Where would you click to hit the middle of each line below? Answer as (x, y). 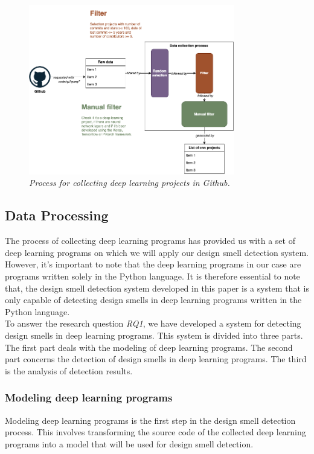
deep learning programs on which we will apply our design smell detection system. (157, 252)
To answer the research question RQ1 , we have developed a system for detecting (153, 323)
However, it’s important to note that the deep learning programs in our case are (153, 264)
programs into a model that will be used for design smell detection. (129, 443)
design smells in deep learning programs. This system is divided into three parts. (154, 335)
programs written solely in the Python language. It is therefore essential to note (152, 276)
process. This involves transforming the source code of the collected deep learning (155, 432)
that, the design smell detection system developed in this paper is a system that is (157, 288)
